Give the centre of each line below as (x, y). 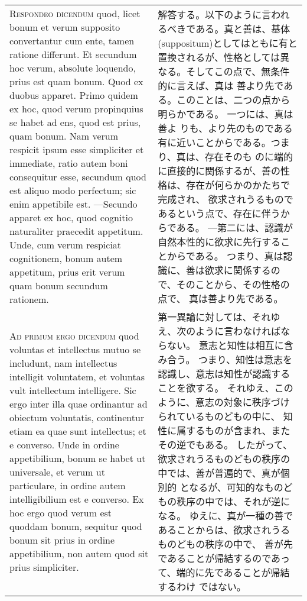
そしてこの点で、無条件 (238, 71)
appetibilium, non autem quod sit (79, 553)
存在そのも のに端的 (249, 156)
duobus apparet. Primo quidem (74, 95)
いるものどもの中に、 (233, 416)
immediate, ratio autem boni (69, 163)
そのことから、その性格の (233, 284)
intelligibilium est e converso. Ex (77, 499)
